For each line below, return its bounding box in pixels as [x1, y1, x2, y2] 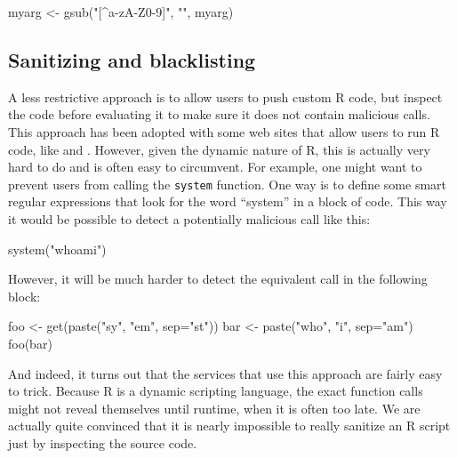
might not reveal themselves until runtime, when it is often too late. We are [8, 398, 421, 417]
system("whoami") [8, 239, 107, 258]
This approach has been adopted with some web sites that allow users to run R [8, 122, 440, 141]
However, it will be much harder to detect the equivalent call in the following [8, 269, 428, 288]
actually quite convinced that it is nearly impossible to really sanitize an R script [8, 416, 451, 435]
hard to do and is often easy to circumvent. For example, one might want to [8, 157, 422, 176]
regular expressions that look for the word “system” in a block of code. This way [8, 192, 447, 211]
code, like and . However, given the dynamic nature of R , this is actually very [8, 140, 430, 158]
